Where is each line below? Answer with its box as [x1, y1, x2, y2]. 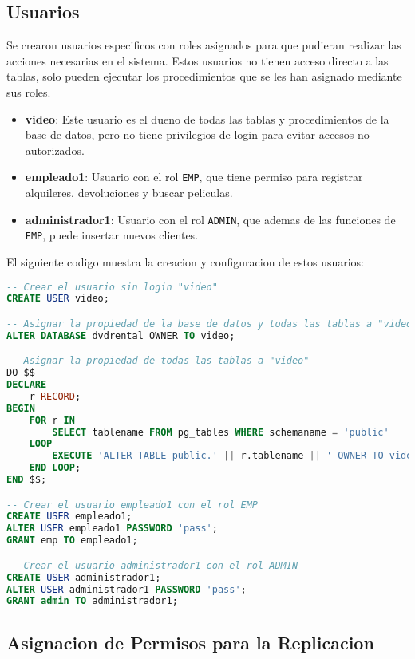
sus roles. [6, 83, 51, 100]
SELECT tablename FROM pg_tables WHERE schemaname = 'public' [52, 426, 389, 438]
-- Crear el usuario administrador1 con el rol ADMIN [6, 559, 298, 571]
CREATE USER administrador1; [6, 571, 161, 583]
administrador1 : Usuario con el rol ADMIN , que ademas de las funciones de [25, 211, 396, 227]
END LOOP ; [29, 462, 81, 474]
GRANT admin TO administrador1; [6, 595, 178, 607]
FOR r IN [29, 414, 75, 426]
